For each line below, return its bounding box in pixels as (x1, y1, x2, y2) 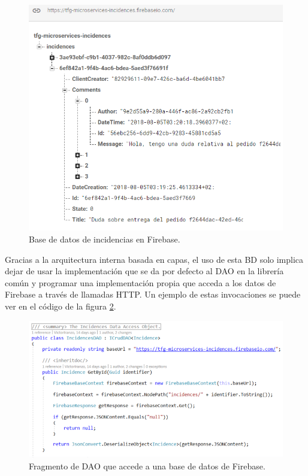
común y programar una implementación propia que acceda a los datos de (5, 276, 276, 289)
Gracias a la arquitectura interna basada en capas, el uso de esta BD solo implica (5, 253, 304, 265)
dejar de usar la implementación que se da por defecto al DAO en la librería (5, 265, 284, 277)
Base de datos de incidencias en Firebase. (29, 233, 180, 245)
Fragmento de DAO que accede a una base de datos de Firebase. (29, 459, 265, 472)
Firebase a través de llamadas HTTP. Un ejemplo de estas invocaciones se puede (5, 288, 301, 301)
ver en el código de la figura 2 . (5, 300, 116, 313)
